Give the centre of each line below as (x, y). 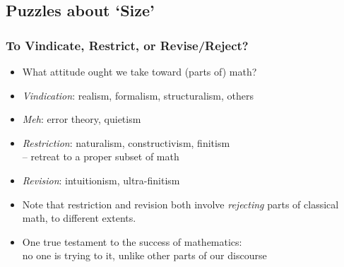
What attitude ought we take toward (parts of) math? (140, 71)
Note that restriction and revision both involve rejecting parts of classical (180, 204)
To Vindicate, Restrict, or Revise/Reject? (127, 45)
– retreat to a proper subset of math (101, 156)
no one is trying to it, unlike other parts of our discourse (144, 255)
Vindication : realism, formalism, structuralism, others (138, 95)
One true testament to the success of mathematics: (132, 241)
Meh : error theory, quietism (82, 119)
